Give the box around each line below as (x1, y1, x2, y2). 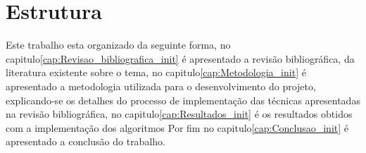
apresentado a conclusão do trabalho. (6, 134, 165, 149)
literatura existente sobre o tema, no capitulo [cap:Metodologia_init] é (6, 65, 306, 80)
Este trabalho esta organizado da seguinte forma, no (6, 37, 231, 52)
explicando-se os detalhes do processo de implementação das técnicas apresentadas (6, 92, 360, 107)
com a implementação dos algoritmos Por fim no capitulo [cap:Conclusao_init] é (6, 120, 349, 135)
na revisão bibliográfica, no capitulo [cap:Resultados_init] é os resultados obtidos (6, 106, 353, 121)
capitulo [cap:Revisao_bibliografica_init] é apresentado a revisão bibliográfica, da (6, 51, 355, 66)
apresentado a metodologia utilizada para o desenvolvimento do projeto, (6, 78, 316, 93)
